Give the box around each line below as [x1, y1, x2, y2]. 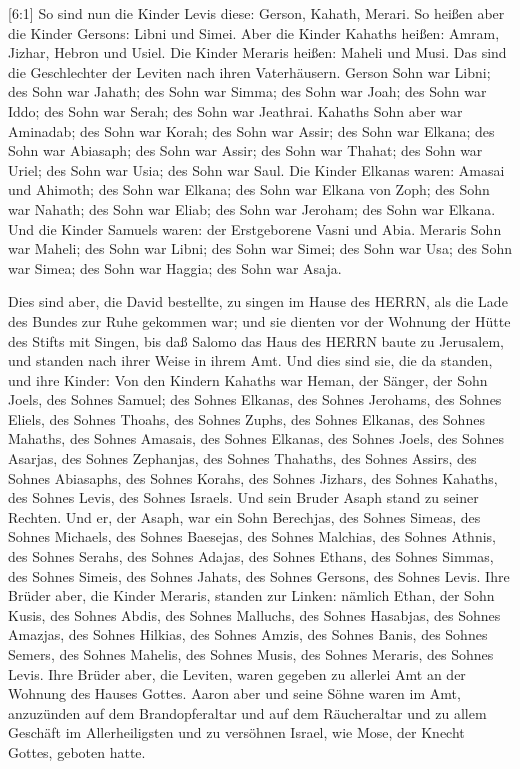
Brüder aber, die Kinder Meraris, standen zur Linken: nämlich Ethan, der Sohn [8, 585, 495, 606]
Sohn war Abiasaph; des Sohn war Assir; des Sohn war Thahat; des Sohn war [8, 140, 483, 161]
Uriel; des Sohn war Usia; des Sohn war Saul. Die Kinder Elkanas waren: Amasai [8, 159, 505, 180]
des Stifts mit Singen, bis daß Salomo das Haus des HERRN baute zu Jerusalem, [8, 330, 505, 351]
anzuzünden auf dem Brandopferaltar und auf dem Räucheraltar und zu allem [8, 702, 487, 723]
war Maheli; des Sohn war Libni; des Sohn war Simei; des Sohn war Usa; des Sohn [8, 238, 512, 259]
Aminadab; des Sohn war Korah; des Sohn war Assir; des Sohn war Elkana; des [8, 120, 495, 141]
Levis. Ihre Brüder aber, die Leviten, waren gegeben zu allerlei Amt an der [8, 663, 466, 684]
